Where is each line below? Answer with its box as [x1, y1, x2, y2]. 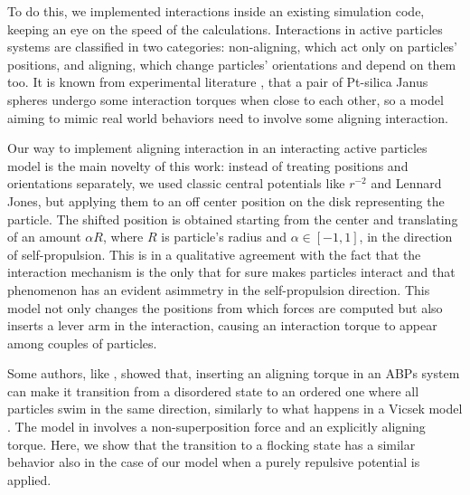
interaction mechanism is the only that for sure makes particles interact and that [7, 262, 456, 281]
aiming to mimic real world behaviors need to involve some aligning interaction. [7, 108, 448, 127]
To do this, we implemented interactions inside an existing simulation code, [7, 2, 425, 20]
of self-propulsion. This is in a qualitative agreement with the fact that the [7, 244, 421, 263]
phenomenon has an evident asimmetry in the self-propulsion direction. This [7, 280, 430, 299]
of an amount [7, 227, 81, 246]
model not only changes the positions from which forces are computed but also [7, 298, 443, 317]
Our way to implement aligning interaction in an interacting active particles [7, 138, 428, 157]
